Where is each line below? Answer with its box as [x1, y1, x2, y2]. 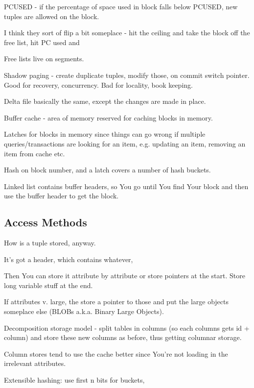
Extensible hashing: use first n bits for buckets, [4, 375, 145, 385]
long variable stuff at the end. [4, 280, 93, 290]
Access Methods [4, 215, 87, 230]
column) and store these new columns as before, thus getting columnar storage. [4, 332, 242, 342]
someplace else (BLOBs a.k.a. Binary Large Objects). [4, 306, 164, 316]
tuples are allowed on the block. [4, 11, 99, 21]
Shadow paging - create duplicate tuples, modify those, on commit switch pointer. [4, 70, 250, 80]
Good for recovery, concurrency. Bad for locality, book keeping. [4, 79, 193, 90]
